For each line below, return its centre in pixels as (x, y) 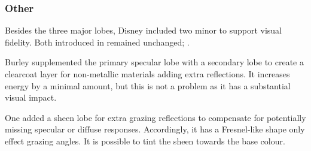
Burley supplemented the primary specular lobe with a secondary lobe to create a (154, 62)
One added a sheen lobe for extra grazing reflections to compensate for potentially (155, 117)
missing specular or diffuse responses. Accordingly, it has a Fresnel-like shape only (155, 129)
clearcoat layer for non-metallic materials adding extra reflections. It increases (147, 74)
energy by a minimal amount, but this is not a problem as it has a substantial (148, 85)
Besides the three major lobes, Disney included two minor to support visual (144, 30)
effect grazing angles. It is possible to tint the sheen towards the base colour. (145, 141)
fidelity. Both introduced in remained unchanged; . (97, 42)
